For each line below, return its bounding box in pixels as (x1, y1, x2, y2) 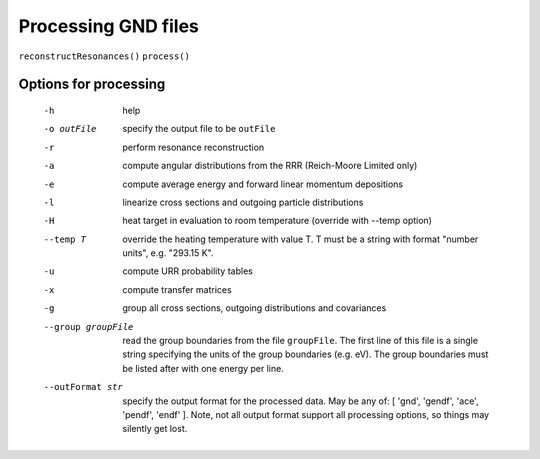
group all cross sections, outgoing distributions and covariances (122, 302, 387, 314)
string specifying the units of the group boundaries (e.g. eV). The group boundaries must (122, 348, 489, 360)
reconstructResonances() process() (18, 50, 190, 62)
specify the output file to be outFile (122, 123, 276, 135)
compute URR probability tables (122, 265, 254, 277)
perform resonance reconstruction (122, 141, 265, 153)
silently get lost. (122, 423, 188, 435)
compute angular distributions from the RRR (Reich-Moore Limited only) (122, 160, 418, 172)
